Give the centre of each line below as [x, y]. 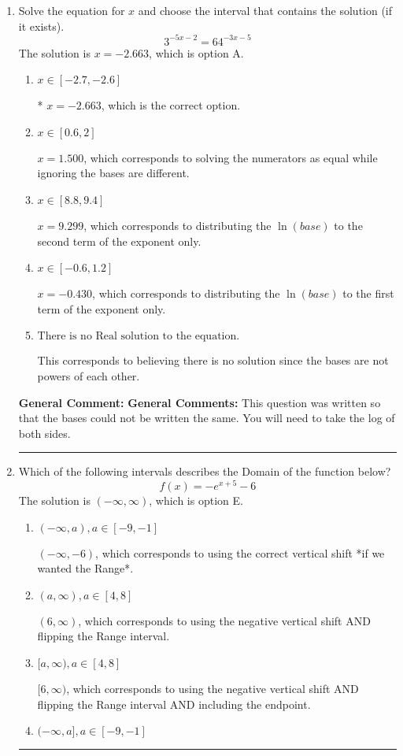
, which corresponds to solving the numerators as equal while [231, 157]
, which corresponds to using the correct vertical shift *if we [240, 552]
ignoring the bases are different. [113, 173]
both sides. [44, 433]
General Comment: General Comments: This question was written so [200, 402]
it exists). [41, 26]
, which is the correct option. [171, 105]
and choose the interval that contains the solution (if [265, 10]
